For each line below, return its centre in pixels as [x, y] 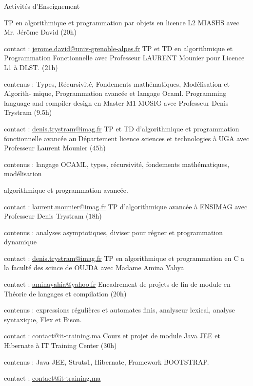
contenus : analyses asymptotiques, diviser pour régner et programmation [114, 232]
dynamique [20, 242]
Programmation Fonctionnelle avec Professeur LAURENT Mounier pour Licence [124, 58]
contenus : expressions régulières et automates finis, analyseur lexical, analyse [119, 310]
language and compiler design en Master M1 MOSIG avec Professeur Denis [116, 102]
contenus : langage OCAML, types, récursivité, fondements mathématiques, [117, 164]
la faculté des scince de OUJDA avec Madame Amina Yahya [94, 267]
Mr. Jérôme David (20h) [40, 32]
